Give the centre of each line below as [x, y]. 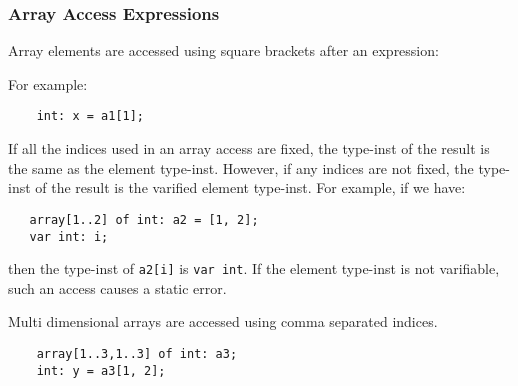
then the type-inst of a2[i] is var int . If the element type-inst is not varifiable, [254, 268]
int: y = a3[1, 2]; [101, 370]
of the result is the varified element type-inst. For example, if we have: [250, 187]
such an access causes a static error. [117, 287]
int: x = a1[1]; [90, 116]
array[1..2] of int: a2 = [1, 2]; [144, 219]
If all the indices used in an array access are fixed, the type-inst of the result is [249, 148]
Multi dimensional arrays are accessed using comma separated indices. [223, 321]
